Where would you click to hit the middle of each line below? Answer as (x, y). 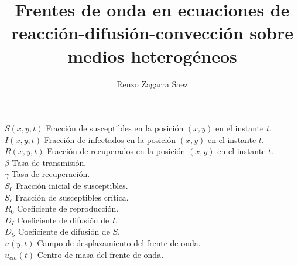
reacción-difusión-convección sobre (152, 33)
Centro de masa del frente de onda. (100, 254)
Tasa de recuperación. (51, 174)
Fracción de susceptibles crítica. (72, 197)
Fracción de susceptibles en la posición (115, 128)
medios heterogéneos (152, 55)
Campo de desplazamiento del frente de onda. (119, 243)
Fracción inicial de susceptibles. (72, 186)
